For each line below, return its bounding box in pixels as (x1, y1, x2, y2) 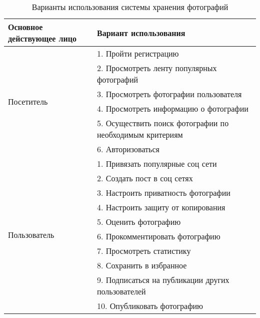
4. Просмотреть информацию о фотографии (97, 103, 248, 114)
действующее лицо (8, 33, 76, 44)
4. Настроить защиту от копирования (97, 201, 225, 213)
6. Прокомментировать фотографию (97, 230, 220, 242)
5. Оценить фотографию (97, 216, 181, 227)
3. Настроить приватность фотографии (97, 187, 230, 198)
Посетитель (8, 95, 48, 107)
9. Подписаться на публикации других (97, 274, 229, 285)
